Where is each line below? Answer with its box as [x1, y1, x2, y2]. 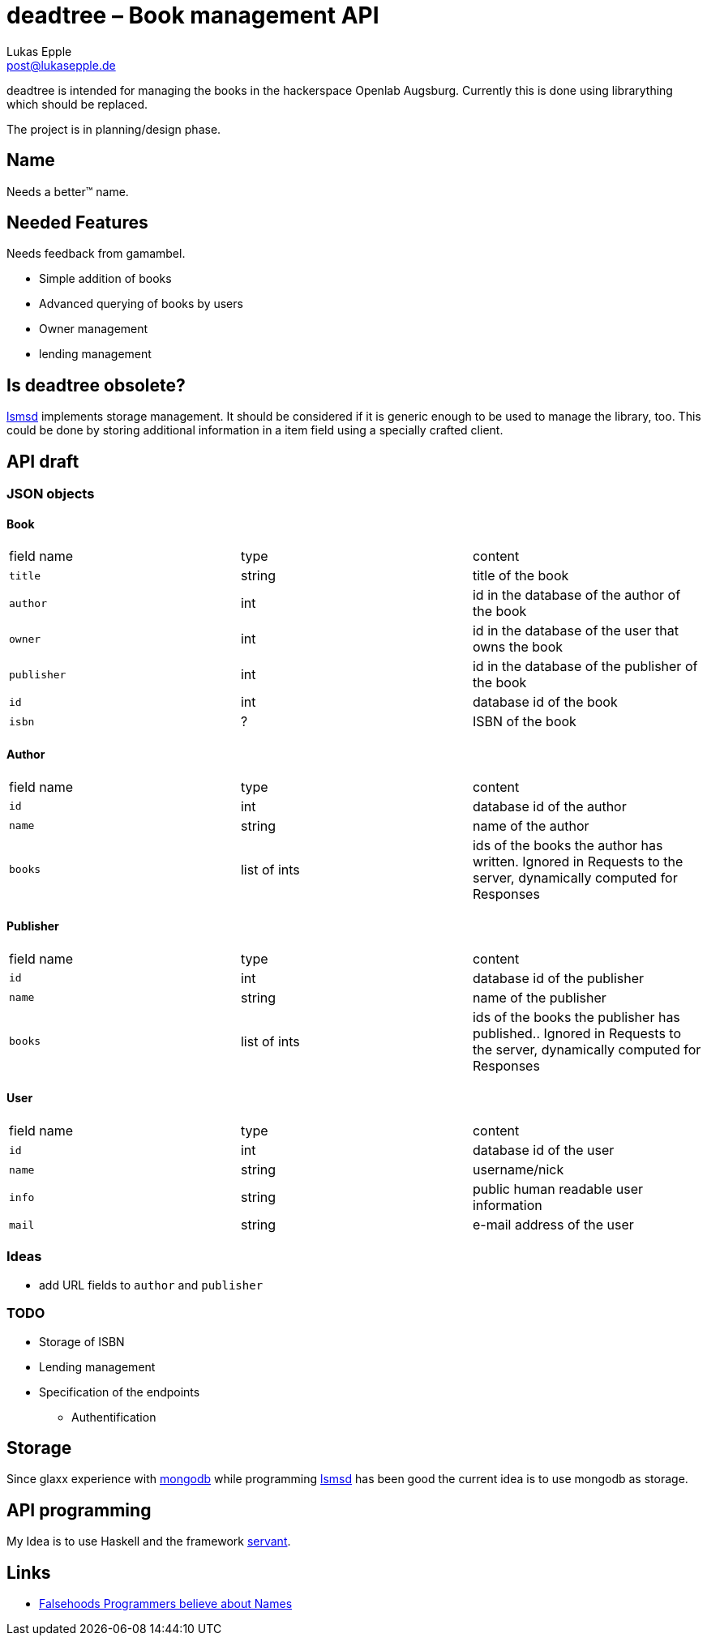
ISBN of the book [472, 713, 576, 730]
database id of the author [472, 797, 627, 815]
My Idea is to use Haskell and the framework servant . [6, 1534, 291, 1549]
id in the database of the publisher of [472, 658, 698, 675]
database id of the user [472, 1142, 615, 1158]
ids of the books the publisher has [472, 1008, 680, 1025]
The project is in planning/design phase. [6, 122, 221, 136]
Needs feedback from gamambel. [6, 246, 186, 261]
